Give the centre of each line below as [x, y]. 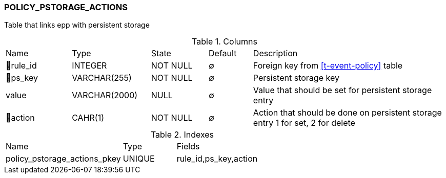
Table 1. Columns [225, 42]
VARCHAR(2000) [105, 95]
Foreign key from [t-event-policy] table [328, 66]
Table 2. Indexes [182, 135]
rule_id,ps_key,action [217, 159]
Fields [188, 147]
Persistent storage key [296, 78]
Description [275, 53]
